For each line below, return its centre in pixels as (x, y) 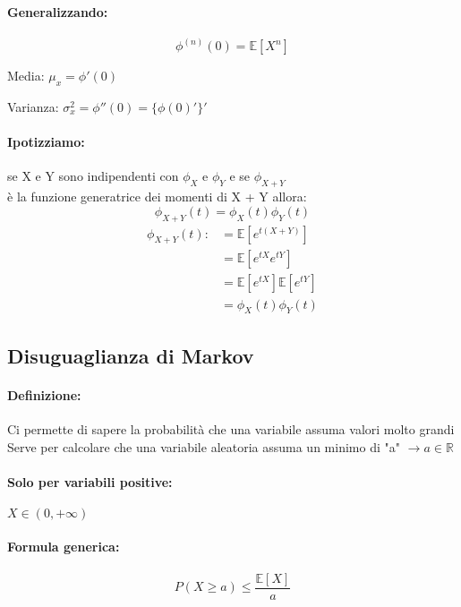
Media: (26, 76)
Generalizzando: (58, 11)
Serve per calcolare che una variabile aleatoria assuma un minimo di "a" (204, 446)
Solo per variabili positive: (90, 481)
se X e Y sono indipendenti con (93, 176)
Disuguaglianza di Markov (131, 355)
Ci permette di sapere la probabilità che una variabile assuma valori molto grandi (231, 428)
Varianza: (33, 107)
